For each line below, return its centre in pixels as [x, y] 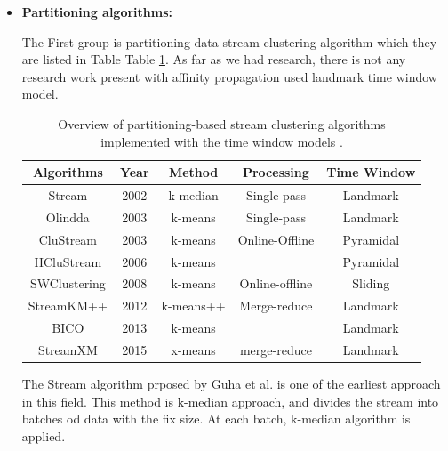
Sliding [371, 283]
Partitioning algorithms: [97, 12]
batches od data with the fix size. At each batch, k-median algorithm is [216, 419]
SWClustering [68, 283]
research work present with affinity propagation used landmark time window [229, 76]
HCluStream [68, 261]
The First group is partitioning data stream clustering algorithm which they [229, 41]
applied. [44, 435]
